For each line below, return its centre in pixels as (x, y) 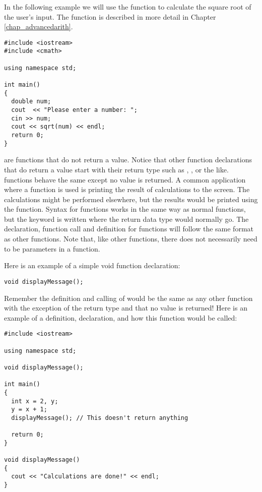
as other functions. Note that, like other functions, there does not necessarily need (131, 239)
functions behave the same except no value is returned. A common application (125, 179)
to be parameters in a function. (52, 248)
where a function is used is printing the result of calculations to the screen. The (127, 189)
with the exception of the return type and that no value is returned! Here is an (126, 308)
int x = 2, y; (35, 401)
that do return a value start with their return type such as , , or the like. (116, 169)
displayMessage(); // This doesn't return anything (100, 418)
